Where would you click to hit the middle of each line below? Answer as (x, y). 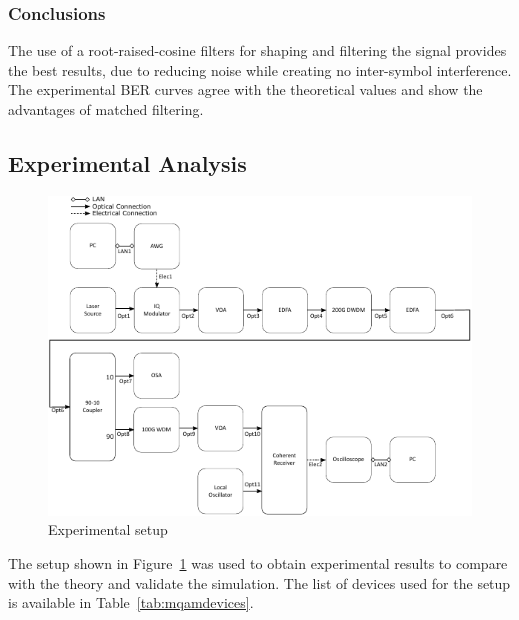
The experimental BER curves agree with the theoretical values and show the (245, 89)
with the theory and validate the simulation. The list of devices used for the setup (259, 582)
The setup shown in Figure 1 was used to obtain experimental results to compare (258, 563)
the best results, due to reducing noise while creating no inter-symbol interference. (260, 69)
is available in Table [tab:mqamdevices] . (131, 602)
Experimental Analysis (127, 162)
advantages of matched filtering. (106, 109)
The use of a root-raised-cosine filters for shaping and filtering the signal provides (257, 50)
